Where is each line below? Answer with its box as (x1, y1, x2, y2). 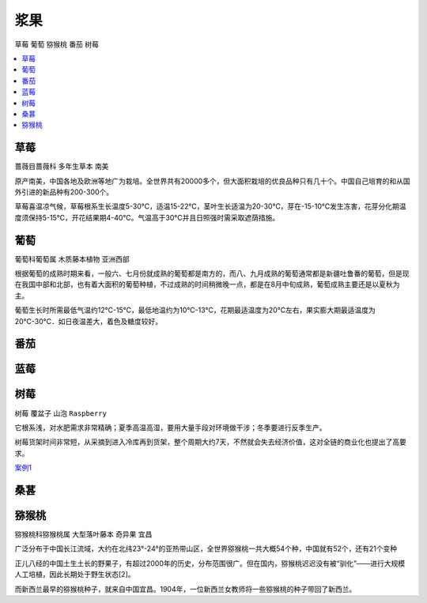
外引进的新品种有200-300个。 (14, 187, 114, 197)
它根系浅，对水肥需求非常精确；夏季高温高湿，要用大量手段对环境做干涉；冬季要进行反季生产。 (14, 423, 327, 432)
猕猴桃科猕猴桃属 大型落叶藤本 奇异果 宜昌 (14, 530, 153, 539)
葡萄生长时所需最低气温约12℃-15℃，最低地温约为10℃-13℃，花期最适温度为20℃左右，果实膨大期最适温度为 (14, 305, 376, 315)
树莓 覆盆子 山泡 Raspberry (14, 409, 107, 418)
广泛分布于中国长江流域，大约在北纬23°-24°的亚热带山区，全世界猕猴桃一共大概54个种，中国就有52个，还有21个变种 (14, 544, 398, 553)
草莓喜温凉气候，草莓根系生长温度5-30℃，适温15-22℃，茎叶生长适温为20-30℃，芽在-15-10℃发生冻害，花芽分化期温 (14, 202, 406, 211)
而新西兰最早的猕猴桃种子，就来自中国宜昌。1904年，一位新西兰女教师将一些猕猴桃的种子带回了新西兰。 (14, 584, 357, 594)
